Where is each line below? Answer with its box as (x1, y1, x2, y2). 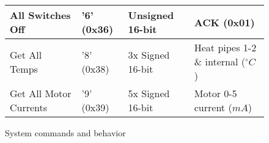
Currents (10, 100, 48, 114)
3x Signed (128, 47, 170, 62)
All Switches (10, 8, 71, 22)
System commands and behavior (5, 127, 126, 139)
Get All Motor (10, 86, 72, 100)
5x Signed (128, 86, 170, 100)
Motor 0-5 (194, 86, 237, 100)
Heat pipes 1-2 (194, 40, 257, 54)
